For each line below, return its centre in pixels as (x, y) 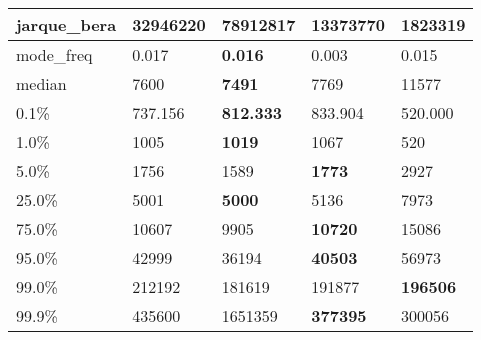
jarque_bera (66, 24)
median (41, 83)
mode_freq (54, 54)
